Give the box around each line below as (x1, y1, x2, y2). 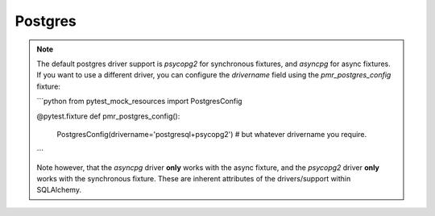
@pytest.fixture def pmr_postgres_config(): (36, 111, 180, 121)
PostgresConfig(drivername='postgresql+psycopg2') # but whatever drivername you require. (56, 129, 367, 139)
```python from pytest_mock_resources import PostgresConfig (36, 97, 242, 106)
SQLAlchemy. (36, 185, 82, 195)
